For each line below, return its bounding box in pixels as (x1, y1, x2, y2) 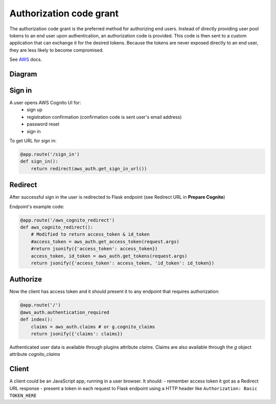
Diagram (9, 70, 37, 78)
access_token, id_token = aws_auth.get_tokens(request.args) (31, 253, 188, 259)
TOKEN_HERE (9, 393, 37, 399)
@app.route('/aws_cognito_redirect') (20, 217, 115, 223)
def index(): (20, 316, 53, 323)
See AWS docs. (9, 56, 42, 62)
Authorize (9, 275, 42, 284)
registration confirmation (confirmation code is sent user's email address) (27, 114, 182, 120)
